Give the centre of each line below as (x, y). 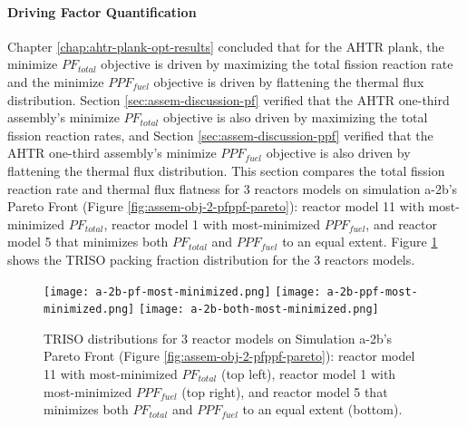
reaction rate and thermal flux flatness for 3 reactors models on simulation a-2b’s (233, 188)
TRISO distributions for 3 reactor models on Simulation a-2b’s (218, 338)
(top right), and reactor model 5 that (285, 391)
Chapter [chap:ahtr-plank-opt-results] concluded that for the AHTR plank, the (226, 46)
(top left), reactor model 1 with (308, 374)
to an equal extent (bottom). (322, 409)
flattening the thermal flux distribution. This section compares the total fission (226, 170)
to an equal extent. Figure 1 (360, 242)
